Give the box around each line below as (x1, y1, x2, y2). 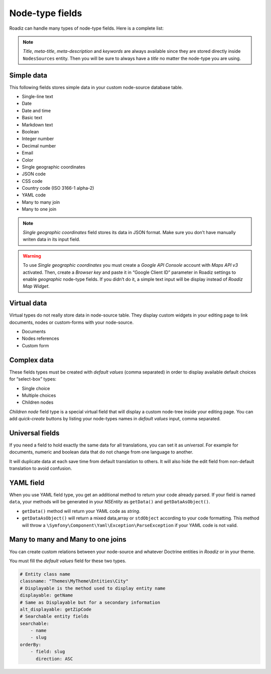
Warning (23, 253, 41, 259)
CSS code (22, 178, 43, 184)
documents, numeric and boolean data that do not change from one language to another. (9, 449, 193, 455)
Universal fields (9, 428, 60, 437)
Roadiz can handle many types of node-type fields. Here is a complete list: (9, 25, 164, 31)
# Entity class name (20, 571, 70, 577)
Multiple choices (22, 392, 56, 398)
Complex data (9, 355, 54, 364)
